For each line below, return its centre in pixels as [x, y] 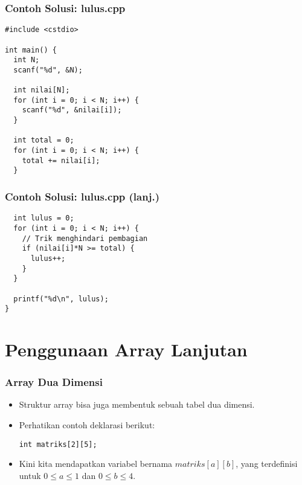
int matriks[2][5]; [58, 444]
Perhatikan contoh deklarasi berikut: [87, 425]
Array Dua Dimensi [54, 382]
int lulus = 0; [44, 218]
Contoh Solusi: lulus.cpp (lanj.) [82, 196]
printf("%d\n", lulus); [61, 299]
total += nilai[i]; [61, 160]
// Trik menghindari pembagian [85, 238]
